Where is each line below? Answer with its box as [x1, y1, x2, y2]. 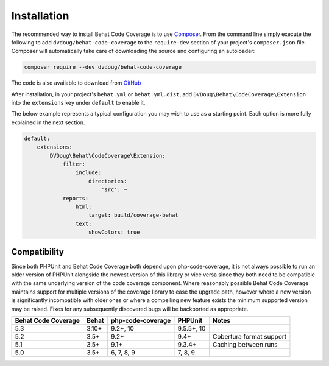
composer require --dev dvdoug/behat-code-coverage [24, 64, 182, 71]
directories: [88, 177, 127, 185]
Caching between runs [212, 340, 278, 348]
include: [75, 169, 102, 176]
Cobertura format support [212, 332, 286, 340]
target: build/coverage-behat [88, 212, 179, 219]
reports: [62, 195, 89, 202]
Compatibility [11, 247, 64, 257]
